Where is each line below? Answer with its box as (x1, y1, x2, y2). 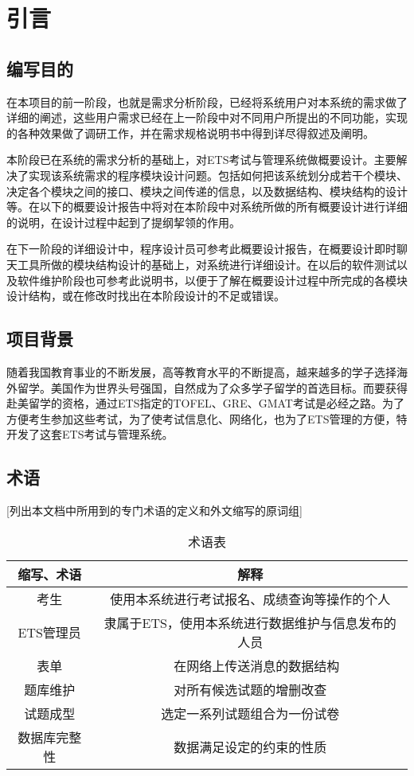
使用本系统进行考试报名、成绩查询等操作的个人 (110, 589, 391, 608)
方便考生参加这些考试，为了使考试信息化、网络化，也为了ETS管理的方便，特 (6, 410, 408, 427)
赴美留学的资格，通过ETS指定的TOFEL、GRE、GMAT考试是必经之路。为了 (6, 395, 404, 411)
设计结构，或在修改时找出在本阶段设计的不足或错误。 (6, 287, 285, 304)
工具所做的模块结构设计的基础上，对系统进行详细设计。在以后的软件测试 (17, 255, 396, 272)
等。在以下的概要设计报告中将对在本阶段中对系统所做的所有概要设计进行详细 (6, 198, 408, 215)
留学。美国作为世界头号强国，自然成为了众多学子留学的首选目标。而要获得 (17, 379, 408, 396)
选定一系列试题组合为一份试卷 (161, 704, 340, 723)
